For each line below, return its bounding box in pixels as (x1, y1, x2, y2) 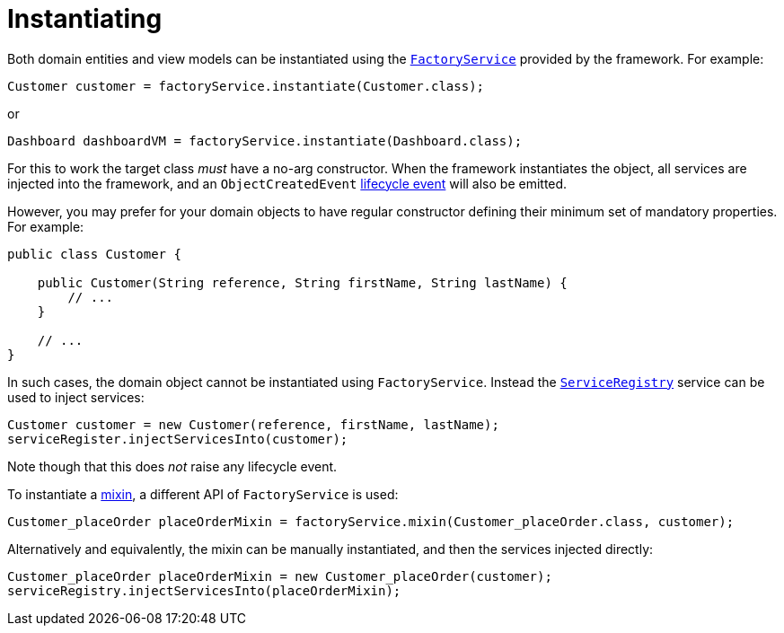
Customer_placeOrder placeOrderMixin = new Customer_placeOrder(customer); (7, 568, 552, 584)
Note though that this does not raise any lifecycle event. (7, 458, 338, 474)
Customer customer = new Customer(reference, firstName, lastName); (7, 417, 499, 432)
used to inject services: (7, 389, 145, 405)
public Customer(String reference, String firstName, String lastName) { (37, 275, 568, 290)
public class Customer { (7, 246, 181, 261)
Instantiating (7, 4, 163, 34)
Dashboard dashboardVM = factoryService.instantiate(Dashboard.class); (7, 133, 523, 148)
